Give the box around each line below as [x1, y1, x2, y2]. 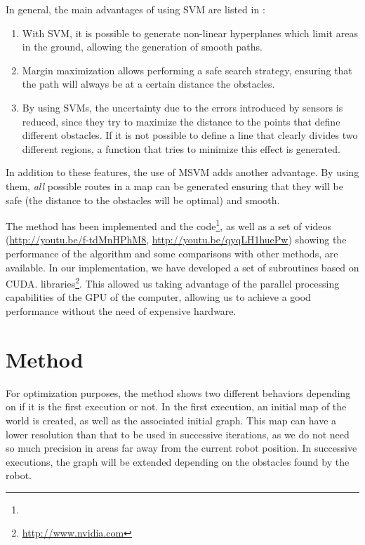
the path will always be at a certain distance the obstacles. [22, 76, 275, 91]
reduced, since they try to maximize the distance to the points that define [22, 114, 340, 128]
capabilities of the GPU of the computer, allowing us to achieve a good [6, 290, 311, 304]
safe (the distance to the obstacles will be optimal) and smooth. [6, 192, 280, 207]
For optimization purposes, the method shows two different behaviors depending [6, 385, 351, 400]
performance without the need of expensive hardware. [6, 304, 237, 318]
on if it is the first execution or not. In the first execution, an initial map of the [6, 399, 347, 414]
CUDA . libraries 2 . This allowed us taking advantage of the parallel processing [6, 274, 340, 290]
